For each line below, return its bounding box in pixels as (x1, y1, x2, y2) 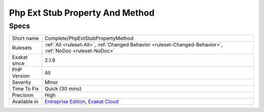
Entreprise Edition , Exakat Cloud (44, 98, 119, 105)
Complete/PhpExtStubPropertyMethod (44, 35, 134, 42)
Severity (12, 79, 31, 86)
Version (12, 72, 30, 79)
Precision (12, 92, 34, 99)
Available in (12, 98, 39, 105)
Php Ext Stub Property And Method (9, 7, 155, 18)
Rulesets (12, 45, 32, 51)
